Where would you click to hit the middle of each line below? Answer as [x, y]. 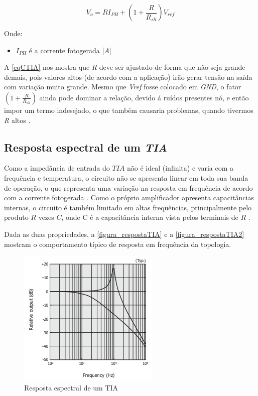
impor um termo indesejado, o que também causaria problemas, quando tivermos [129, 110]
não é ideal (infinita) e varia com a [180, 168]
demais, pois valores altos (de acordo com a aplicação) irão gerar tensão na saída [128, 77]
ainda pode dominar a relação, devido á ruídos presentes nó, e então [144, 97]
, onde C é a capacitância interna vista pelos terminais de [150, 217]
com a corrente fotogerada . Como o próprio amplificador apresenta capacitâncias [129, 197]
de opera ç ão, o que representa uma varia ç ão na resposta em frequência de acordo [128, 187]
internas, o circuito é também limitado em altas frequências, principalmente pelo [128, 207]
